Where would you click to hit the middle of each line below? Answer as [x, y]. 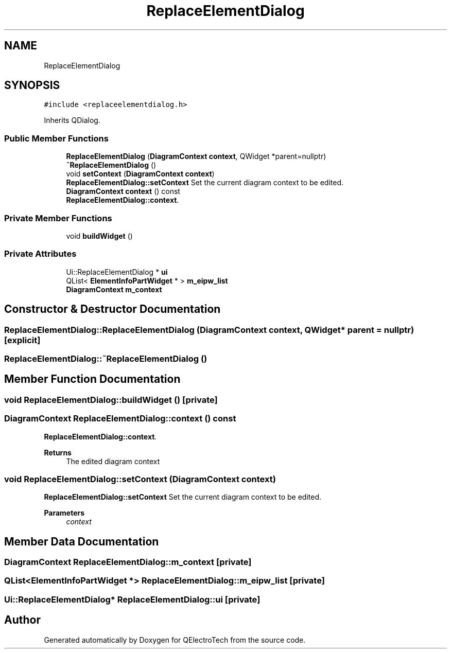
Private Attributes [40, 254]
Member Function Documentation [92, 379]
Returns [58, 452]
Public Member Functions [56, 138]
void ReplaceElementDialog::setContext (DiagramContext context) [140, 479]
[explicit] [22, 340]
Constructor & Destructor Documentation [112, 309]
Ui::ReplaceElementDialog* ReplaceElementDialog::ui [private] [132, 599]
